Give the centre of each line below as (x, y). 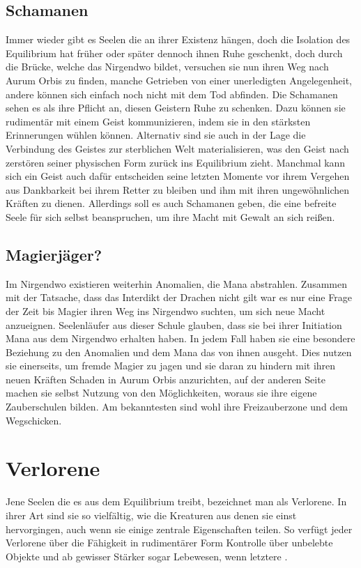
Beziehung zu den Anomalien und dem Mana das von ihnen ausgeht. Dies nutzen (179, 352)
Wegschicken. (34, 420)
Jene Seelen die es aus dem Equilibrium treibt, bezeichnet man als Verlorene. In (176, 501)
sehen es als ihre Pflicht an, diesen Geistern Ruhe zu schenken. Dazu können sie (176, 108)
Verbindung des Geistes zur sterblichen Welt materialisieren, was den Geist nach (177, 148)
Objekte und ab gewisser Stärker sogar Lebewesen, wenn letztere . (147, 556)
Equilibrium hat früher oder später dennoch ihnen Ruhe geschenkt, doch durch (174, 53)
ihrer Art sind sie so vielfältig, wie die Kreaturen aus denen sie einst (151, 515)
